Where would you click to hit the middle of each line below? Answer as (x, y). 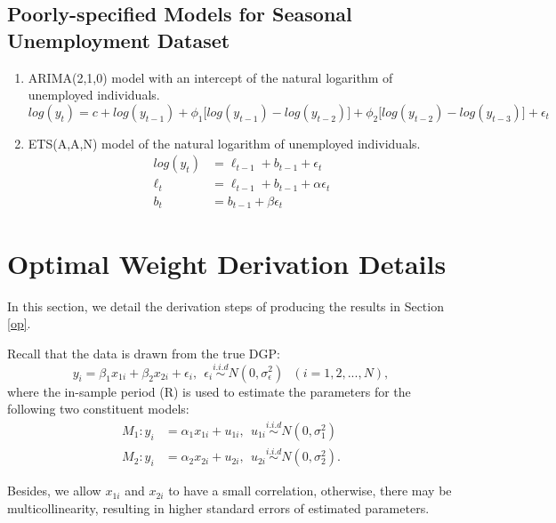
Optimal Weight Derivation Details (227, 263)
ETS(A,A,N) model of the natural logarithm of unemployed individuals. (224, 143)
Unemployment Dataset (119, 40)
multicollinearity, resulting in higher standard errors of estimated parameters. (218, 507)
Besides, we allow (54, 491)
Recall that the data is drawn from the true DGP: (144, 353)
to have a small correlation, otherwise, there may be (310, 491)
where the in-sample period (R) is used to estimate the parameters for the (209, 391)
